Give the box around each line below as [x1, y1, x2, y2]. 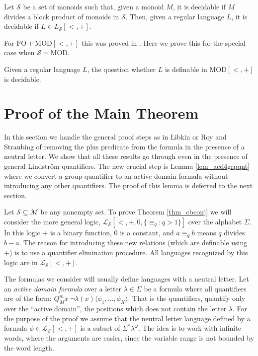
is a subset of [80, 323, 120, 333]
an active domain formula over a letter [4, 283, 122, 293]
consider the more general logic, [4, 216, 100, 227]
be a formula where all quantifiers [144, 283, 247, 293]
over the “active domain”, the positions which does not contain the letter [4, 303, 227, 314]
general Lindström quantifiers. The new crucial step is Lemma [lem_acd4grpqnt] [4, 161, 250, 171]
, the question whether [87, 64, 156, 74]
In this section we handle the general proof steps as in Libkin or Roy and [4, 132, 227, 142]
